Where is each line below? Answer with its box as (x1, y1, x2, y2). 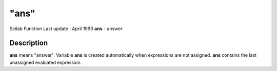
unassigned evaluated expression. (9, 59, 82, 65)
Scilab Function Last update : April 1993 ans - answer (9, 26, 123, 32)
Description (9, 39, 48, 48)
